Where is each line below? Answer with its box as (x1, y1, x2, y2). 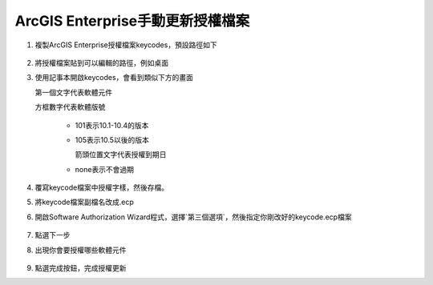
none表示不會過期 (75, 164, 135, 174)
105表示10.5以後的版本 (75, 134, 150, 144)
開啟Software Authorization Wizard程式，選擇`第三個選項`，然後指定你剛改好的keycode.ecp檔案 (34, 212, 352, 222)
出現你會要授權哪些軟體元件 (34, 245, 127, 255)
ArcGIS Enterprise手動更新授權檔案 (14, 12, 250, 30)
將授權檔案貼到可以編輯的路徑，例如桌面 (34, 58, 168, 67)
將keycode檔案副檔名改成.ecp (34, 197, 134, 207)
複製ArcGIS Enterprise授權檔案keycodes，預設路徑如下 (34, 40, 217, 50)
